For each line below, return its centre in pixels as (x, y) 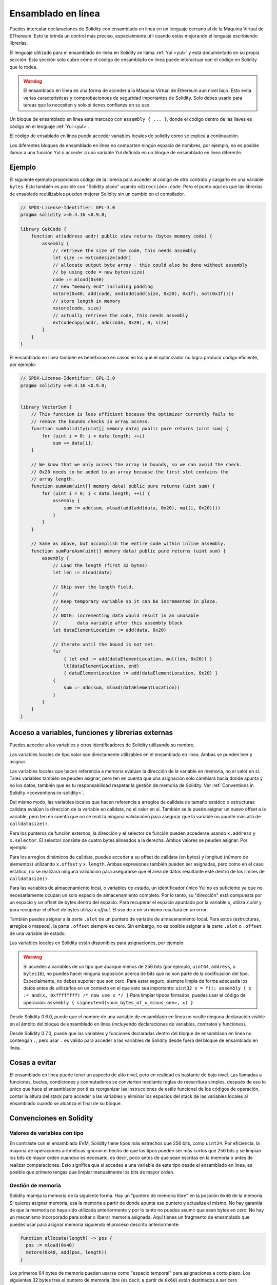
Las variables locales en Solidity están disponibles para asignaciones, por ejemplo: (97, 943)
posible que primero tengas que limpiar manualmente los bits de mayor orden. (92, 1172)
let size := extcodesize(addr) (92, 258)
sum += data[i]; (73, 443)
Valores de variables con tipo (47, 1133)
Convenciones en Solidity (51, 1118)
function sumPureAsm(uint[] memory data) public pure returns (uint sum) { (128, 551)
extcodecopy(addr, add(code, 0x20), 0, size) (111, 322)
